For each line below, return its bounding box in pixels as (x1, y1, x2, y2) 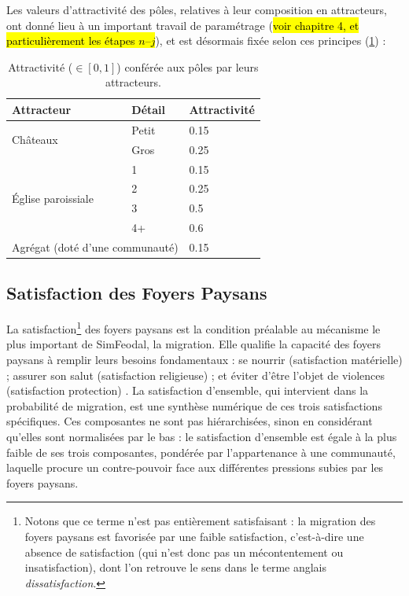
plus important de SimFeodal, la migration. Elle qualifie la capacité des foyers (6, 336, 381, 352)
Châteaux (12, 131, 58, 148)
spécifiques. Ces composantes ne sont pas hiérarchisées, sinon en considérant (6, 413, 373, 429)
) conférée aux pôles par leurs (116, 58, 259, 75)
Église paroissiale (12, 189, 94, 206)
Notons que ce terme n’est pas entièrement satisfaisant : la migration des (24, 513, 376, 529)
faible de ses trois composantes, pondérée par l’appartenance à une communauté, (6, 443, 396, 460)
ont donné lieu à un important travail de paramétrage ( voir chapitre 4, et (6, 17, 359, 33)
